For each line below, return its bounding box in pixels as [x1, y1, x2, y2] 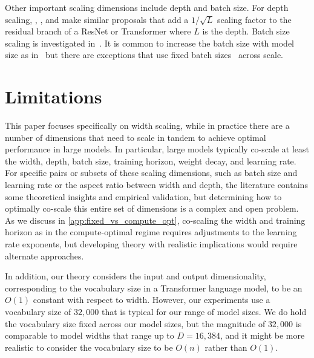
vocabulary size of [5, 305, 71, 317]
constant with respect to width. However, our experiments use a [33, 293, 270, 306]
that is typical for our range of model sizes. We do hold [101, 305, 307, 317]
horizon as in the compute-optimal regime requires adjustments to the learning [5, 226, 297, 238]
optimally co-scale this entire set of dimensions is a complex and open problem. [5, 202, 299, 215]
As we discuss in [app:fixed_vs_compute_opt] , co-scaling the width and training [5, 213, 306, 226]
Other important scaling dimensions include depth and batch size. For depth [5, 1, 289, 13]
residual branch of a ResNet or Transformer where [5, 25, 191, 37]
